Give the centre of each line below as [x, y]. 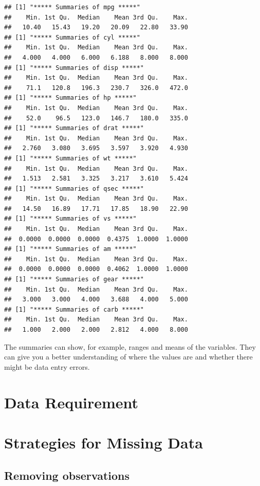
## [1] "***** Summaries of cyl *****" [72, 37]
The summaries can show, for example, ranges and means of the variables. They [130, 346]
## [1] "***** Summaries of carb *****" [74, 309]
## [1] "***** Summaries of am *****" [70, 249]
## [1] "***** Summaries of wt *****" [70, 158]
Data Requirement [71, 402]
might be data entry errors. [47, 366]
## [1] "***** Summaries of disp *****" [74, 68]
